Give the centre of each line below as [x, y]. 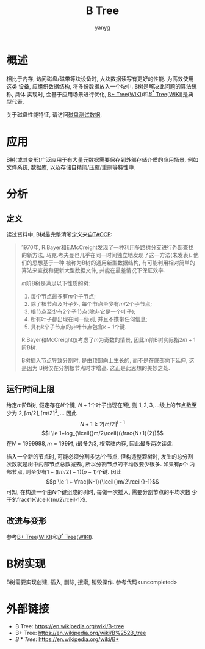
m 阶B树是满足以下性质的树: [56, 283]
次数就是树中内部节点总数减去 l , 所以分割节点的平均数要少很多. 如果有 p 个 [97, 464]
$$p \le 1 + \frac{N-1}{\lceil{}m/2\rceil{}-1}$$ [103, 482]
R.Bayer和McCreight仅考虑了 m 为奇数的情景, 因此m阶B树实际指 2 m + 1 [109, 340]
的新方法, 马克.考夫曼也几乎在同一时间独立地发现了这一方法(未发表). [106, 255]
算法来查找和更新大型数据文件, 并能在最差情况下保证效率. [93, 270]
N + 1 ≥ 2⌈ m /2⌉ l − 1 [103, 423]
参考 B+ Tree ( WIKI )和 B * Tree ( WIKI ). [50, 536]
